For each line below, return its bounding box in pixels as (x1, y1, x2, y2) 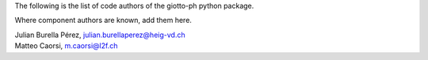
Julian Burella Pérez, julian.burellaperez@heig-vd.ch (14, 30, 185, 39)
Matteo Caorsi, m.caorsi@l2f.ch (14, 41, 118, 51)
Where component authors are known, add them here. (14, 16, 192, 25)
